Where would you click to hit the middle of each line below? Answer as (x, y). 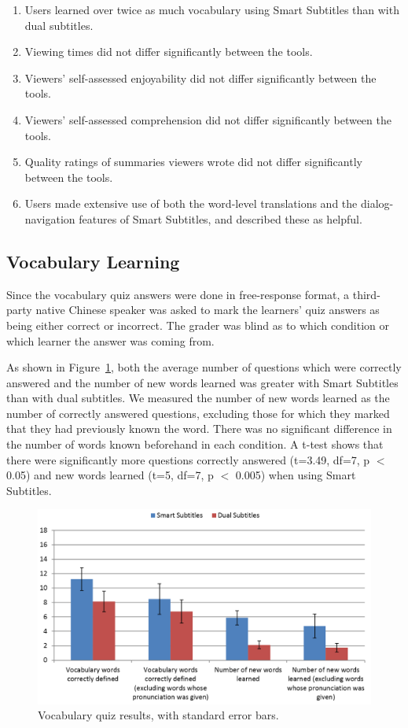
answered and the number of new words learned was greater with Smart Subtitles (202, 382)
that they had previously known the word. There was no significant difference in (199, 429)
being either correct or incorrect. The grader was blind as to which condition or (198, 325)
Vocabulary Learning (93, 261)
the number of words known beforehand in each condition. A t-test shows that (195, 444)
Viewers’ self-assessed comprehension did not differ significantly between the (208, 119)
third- (366, 294)
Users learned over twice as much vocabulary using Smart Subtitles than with (212, 9)
